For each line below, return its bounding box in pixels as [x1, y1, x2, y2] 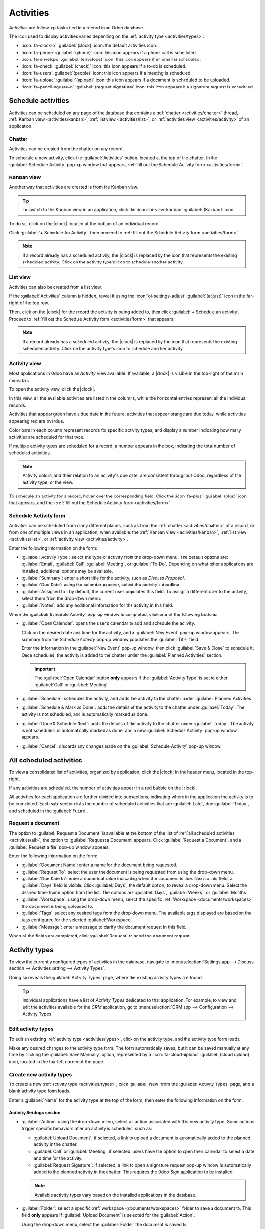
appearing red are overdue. [9, 418, 65, 424]
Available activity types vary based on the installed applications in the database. [34, 1192, 197, 1198]
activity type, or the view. [22, 479, 74, 485]
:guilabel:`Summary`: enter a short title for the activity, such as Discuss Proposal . [21, 575, 185, 581]
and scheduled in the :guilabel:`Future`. [9, 808, 88, 814]
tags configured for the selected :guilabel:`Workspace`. [21, 917, 133, 923]
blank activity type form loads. [9, 1088, 71, 1094]
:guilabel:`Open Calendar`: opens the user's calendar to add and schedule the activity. [21, 620, 196, 626]
